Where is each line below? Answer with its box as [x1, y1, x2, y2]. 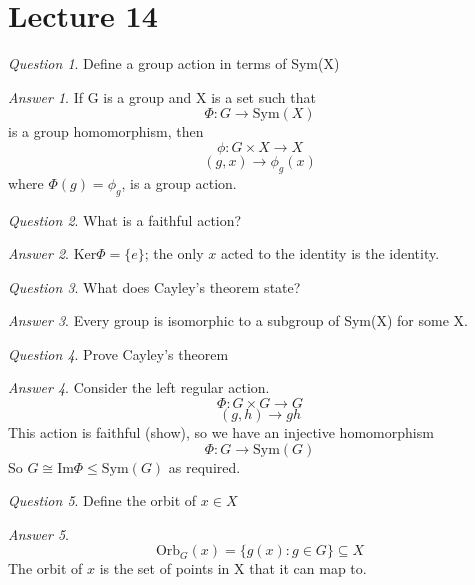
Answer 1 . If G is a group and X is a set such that [8, 86, 316, 107]
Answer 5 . [8, 523, 69, 544]
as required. [168, 456, 241, 477]
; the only [144, 243, 204, 264]
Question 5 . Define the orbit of [8, 490, 197, 511]
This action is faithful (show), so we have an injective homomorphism [8, 422, 434, 443]
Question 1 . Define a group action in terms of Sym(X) [8, 53, 340, 74]
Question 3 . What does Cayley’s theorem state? [8, 276, 301, 297]
